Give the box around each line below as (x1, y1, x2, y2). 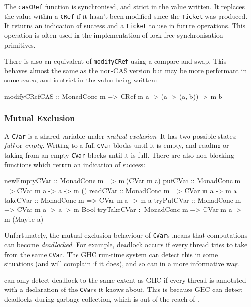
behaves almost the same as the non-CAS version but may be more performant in (4, 65, 247, 75)
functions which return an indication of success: (4, 159, 145, 169)
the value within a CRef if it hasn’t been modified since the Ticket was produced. (4, 11, 248, 21)
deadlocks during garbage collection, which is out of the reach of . (4, 294, 199, 304)
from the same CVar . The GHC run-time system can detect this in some (4, 249, 218, 259)
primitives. (4, 39, 36, 49)
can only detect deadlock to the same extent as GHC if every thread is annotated (4, 275, 246, 285)
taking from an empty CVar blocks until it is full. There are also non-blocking (4, 150, 234, 160)
